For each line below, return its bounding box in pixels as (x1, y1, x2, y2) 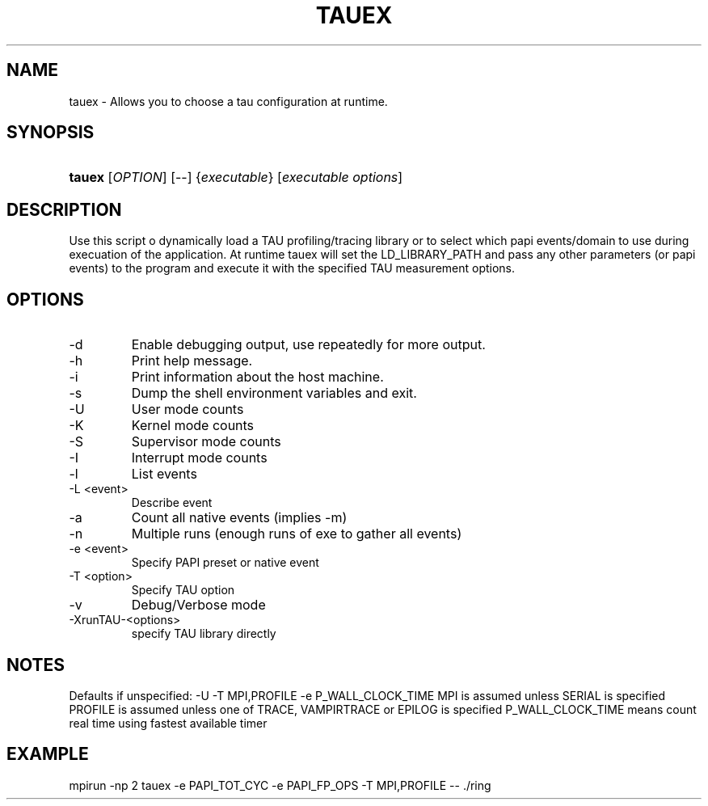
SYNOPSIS (6, 122, 95, 143)
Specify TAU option (131, 583, 235, 597)
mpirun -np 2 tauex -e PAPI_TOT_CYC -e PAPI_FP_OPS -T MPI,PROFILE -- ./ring (69, 778, 491, 792)
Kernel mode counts (131, 417, 255, 434)
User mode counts (131, 401, 244, 418)
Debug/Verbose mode (131, 597, 266, 614)
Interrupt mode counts (131, 449, 268, 466)
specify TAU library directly (131, 627, 276, 641)
